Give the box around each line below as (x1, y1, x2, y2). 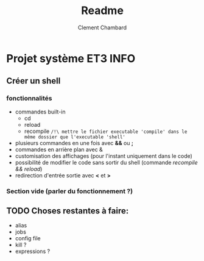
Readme (81, 4, 124, 18)
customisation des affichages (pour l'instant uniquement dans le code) (15, 152, 193, 159)
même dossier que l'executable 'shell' (24, 134, 126, 140)
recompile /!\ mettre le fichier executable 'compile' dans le (24, 127, 188, 135)
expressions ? (15, 248, 51, 255)
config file (15, 235, 41, 242)
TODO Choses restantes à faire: (6, 206, 129, 216)
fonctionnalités (6, 94, 52, 102)
